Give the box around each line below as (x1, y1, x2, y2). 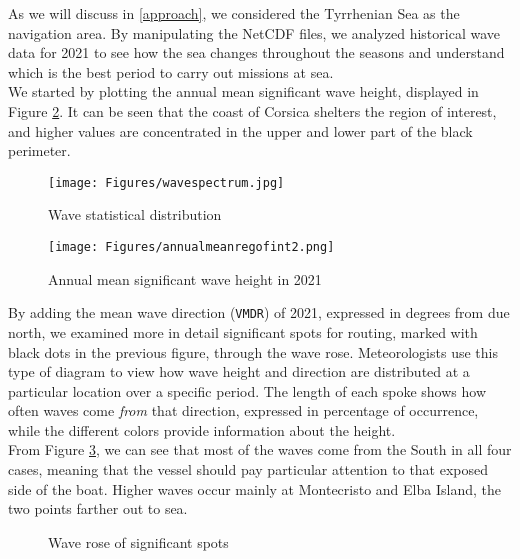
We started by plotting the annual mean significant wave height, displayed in (8, 81, 479, 102)
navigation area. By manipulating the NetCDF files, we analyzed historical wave (8, 22, 500, 43)
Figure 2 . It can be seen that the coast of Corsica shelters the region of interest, (8, 100, 497, 121)
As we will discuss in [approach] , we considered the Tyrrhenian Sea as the (8, 3, 460, 23)
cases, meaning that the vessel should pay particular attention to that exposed (8, 459, 489, 480)
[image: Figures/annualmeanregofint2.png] (48, 240, 335, 254)
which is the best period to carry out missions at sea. (8, 61, 334, 82)
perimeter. (8, 140, 71, 161)
